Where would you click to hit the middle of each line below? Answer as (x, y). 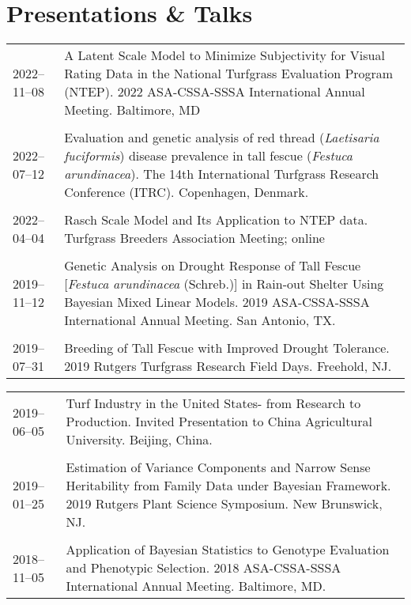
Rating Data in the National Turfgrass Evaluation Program (229, 74)
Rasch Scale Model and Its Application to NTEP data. (216, 220)
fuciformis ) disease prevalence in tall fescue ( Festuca (209, 156)
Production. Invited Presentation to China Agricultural (219, 422)
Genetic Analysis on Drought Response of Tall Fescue (213, 266)
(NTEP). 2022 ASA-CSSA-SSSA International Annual (215, 92)
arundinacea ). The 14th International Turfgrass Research (222, 174)
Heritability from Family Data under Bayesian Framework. (228, 486)
